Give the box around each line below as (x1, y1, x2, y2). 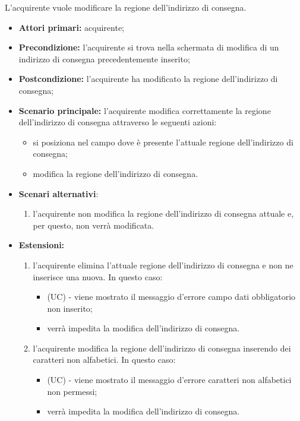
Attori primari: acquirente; (18, 21, 125, 33)
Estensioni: (18, 239, 65, 251)
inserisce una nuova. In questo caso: (33, 270, 163, 283)
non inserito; (47, 302, 93, 314)
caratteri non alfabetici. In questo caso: (33, 353, 176, 366)
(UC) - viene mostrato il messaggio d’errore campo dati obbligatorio (47, 290, 296, 303)
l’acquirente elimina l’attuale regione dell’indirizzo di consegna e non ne (33, 258, 293, 271)
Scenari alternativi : (18, 187, 99, 200)
